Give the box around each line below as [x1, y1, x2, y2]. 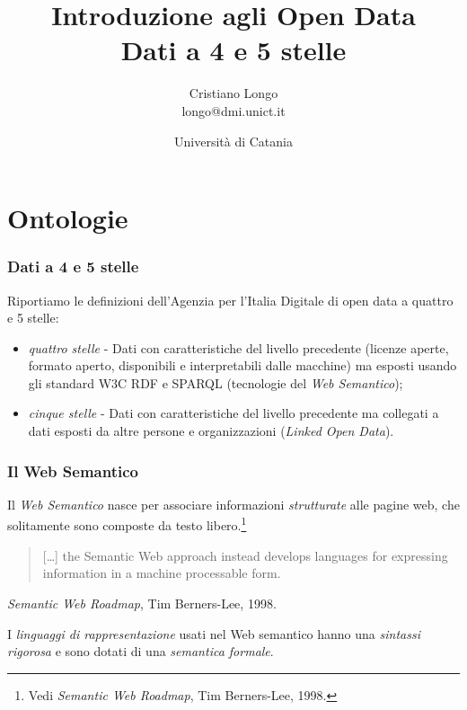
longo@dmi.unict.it [181, 101, 286, 120]
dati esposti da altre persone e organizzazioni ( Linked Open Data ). [28, 422, 394, 440]
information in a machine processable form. [42, 564, 281, 582]
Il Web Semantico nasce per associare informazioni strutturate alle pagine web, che [7, 494, 460, 513]
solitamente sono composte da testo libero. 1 [7, 513, 247, 535]
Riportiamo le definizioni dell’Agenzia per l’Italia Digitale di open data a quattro [7, 290, 454, 309]
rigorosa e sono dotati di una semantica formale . [7, 642, 274, 661]
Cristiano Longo [189, 84, 278, 102]
